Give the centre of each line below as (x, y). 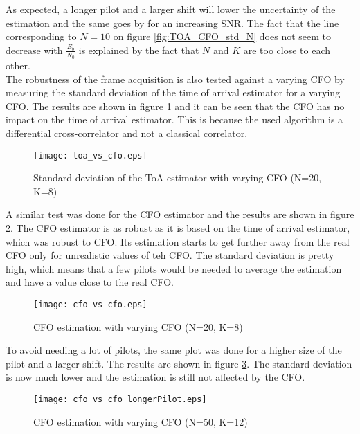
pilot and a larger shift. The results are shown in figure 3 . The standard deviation (179, 363)
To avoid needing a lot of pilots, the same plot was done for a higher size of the (174, 350)
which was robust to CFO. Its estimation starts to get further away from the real (178, 241)
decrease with (34, 49)
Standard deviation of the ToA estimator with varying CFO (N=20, (178, 178)
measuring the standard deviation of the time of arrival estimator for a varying (173, 92)
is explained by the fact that (139, 49)
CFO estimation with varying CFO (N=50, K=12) (141, 421)
